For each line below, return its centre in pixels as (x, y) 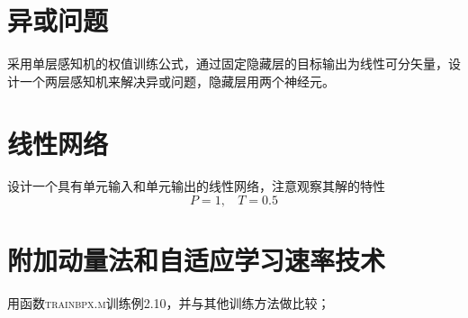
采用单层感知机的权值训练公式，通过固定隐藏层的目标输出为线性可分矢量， (228, 64)
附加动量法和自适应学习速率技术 (197, 260)
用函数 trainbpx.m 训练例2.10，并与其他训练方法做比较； (169, 303)
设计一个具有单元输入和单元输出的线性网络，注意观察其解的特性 (196, 186)
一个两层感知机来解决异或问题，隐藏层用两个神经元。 (177, 81)
